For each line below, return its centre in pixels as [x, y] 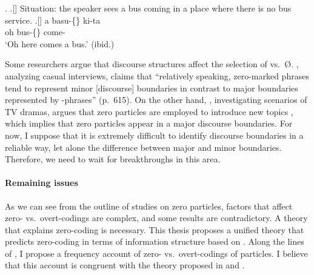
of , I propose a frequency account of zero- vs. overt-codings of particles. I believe [156, 253]
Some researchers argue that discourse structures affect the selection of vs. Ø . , [152, 64]
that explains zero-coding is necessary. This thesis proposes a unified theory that [155, 229]
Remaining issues [42, 183]
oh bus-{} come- [35, 32]
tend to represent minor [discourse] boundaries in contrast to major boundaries [152, 88]
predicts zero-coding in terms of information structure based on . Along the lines [155, 241]
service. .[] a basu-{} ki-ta [53, 20]
